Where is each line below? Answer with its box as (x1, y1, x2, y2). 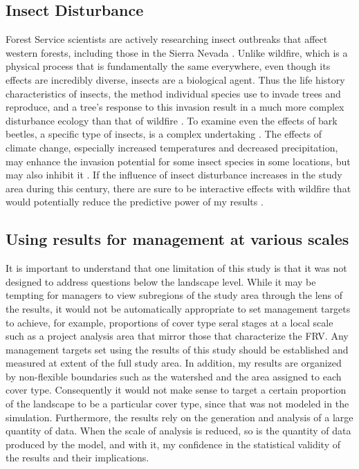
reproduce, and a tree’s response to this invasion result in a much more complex (6, 100, 344, 114)
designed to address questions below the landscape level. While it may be (6, 274, 316, 288)
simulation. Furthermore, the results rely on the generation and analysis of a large (6, 410, 353, 424)
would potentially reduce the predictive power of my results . (6, 194, 264, 209)
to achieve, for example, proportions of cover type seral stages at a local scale (6, 315, 333, 329)
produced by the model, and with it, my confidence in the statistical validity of (6, 436, 340, 451)
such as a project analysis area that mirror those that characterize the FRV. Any (6, 329, 349, 343)
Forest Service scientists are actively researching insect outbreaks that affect (6, 32, 328, 46)
